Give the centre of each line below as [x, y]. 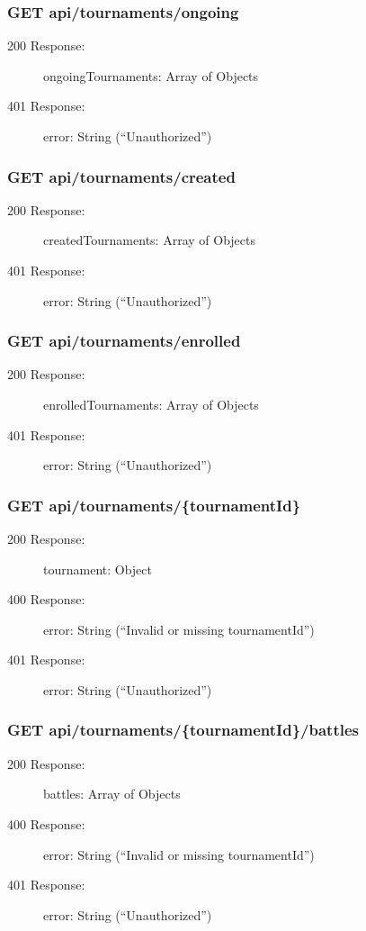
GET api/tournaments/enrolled [124, 341]
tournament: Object [98, 569]
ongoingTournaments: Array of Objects [151, 75]
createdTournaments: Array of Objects [149, 240]
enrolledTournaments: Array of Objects [151, 404]
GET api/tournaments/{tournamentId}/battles [183, 730]
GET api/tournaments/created [121, 176]
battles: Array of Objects [112, 794]
